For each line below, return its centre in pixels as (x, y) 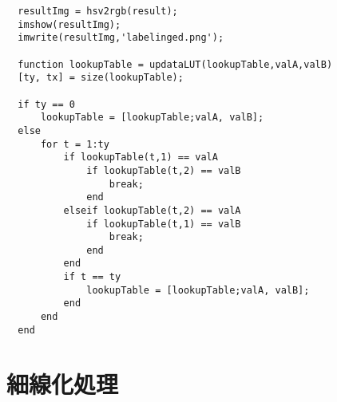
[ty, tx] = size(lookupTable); (101, 78)
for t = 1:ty (75, 144)
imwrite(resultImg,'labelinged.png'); (121, 38)
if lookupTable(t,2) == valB (164, 170)
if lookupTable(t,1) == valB (164, 224)
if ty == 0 (46, 104)
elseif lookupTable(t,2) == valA (152, 210)
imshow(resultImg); (69, 24)
